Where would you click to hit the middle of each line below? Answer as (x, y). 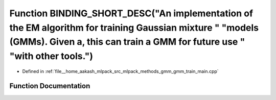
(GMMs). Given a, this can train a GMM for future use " (127, 42)
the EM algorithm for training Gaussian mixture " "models (134, 28)
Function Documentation (50, 86)
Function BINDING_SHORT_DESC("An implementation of (131, 13)
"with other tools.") (51, 56)
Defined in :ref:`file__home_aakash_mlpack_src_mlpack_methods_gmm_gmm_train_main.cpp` (121, 71)
